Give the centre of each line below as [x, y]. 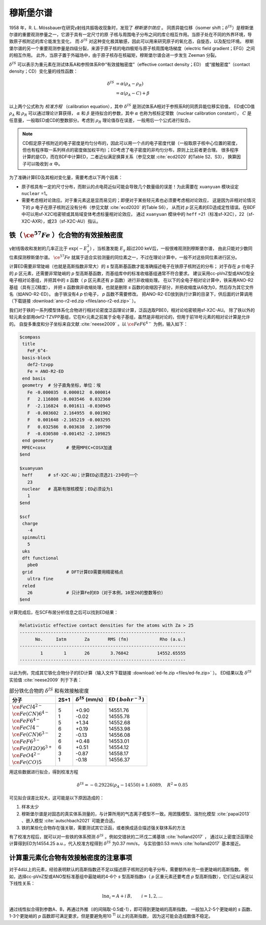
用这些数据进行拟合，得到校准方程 [44, 772]
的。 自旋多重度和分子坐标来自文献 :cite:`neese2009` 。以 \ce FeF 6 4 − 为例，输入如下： [99, 323]
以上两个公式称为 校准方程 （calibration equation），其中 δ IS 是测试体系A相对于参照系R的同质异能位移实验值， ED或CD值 [132, 106]
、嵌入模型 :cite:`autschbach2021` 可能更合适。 [69, 821]
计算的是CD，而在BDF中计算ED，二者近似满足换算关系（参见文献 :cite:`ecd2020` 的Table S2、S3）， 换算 [129, 157]
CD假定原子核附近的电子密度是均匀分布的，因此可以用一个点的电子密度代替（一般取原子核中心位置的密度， [131, 143]
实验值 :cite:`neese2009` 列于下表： [46, 680]
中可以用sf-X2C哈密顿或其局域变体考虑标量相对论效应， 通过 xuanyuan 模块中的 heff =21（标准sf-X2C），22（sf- [138, 214]
